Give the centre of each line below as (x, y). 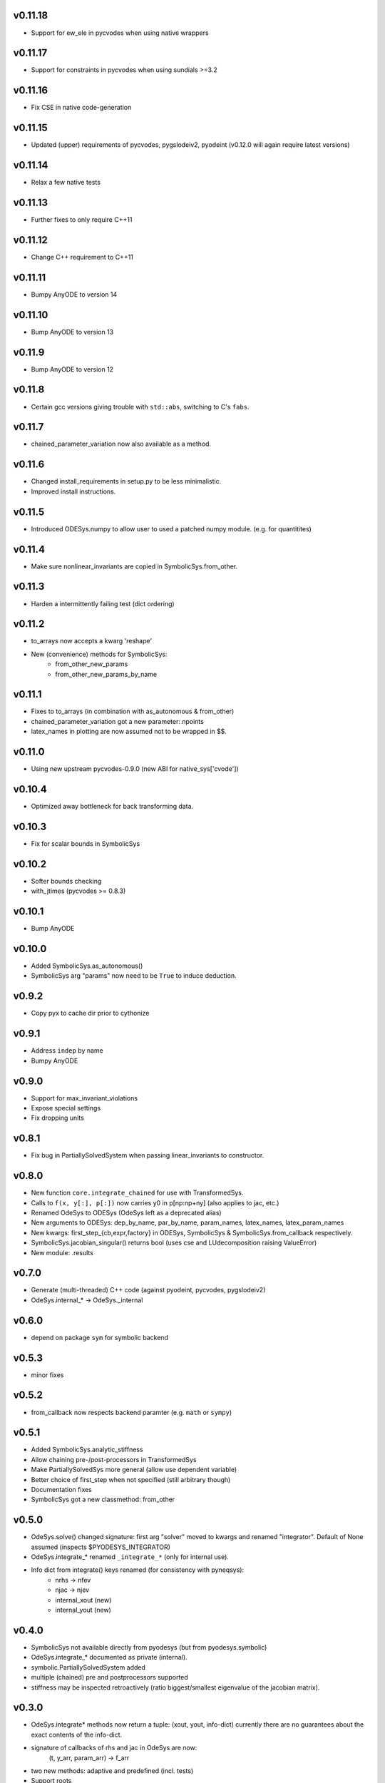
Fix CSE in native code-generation (81, 108)
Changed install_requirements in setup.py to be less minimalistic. (126, 481)
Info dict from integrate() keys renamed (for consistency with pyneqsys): (138, 1570)
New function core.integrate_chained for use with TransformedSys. (137, 1193)
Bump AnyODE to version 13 (72, 332)
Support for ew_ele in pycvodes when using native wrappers (120, 33)
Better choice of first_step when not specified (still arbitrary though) (131, 1479)
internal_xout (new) (83, 1600)
